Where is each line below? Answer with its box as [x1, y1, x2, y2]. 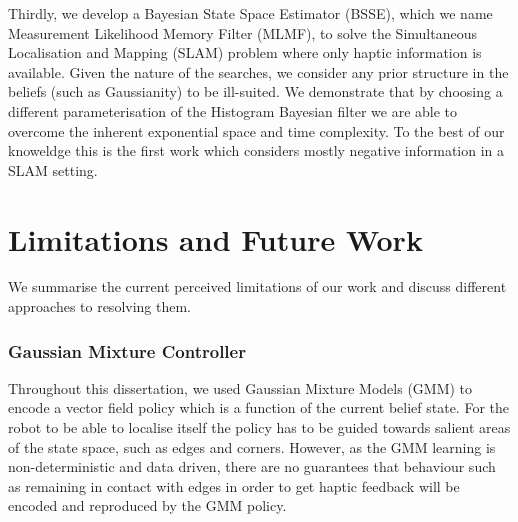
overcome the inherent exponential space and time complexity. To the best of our [8, 120, 505, 141]
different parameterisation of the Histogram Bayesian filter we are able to [8, 100, 458, 121]
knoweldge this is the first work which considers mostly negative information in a [8, 140, 505, 161]
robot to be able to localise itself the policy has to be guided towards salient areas [8, 417, 511, 438]
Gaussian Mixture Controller [8, 338, 246, 363]
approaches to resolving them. [8, 296, 192, 317]
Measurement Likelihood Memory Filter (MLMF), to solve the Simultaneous [8, 22, 477, 43]
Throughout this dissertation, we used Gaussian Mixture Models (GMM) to [8, 377, 473, 398]
